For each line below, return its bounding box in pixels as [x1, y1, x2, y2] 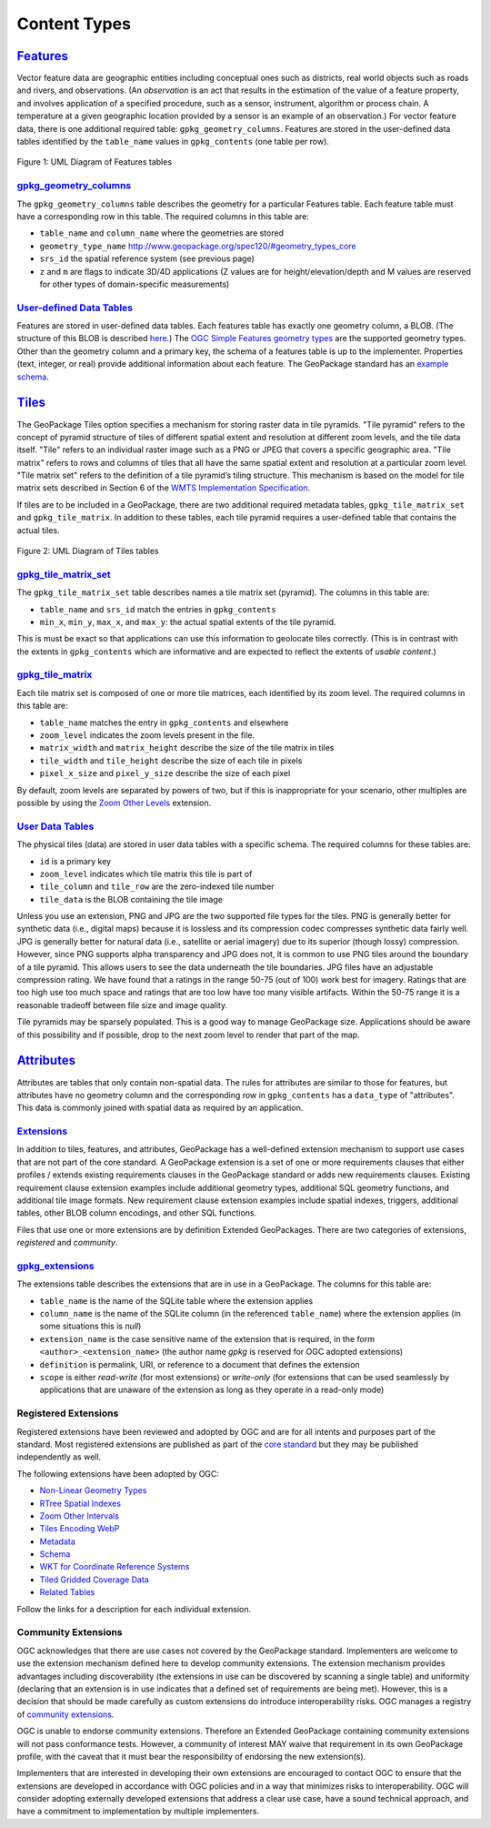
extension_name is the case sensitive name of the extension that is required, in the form [39, 1333, 375, 1344]
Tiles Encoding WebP [39, 1523, 120, 1534]
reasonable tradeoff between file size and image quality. [16, 999, 227, 1010]
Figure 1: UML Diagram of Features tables [16, 157, 173, 167]
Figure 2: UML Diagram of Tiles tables [16, 546, 159, 557]
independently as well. [16, 1451, 102, 1462]
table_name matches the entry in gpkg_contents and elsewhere [39, 717, 289, 728]
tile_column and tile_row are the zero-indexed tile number [39, 881, 275, 892]
